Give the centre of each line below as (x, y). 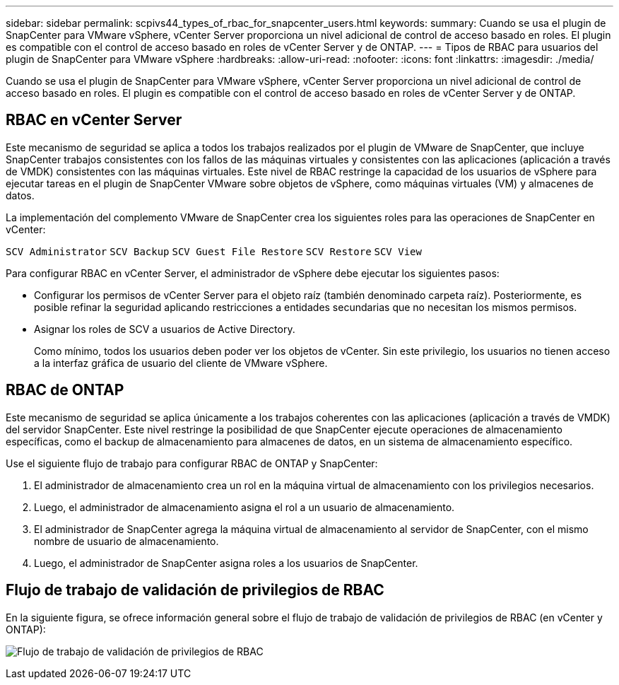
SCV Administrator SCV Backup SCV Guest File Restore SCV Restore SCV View (214, 251)
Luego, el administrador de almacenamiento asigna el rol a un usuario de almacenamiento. (244, 507)
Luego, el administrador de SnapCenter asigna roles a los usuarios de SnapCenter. (226, 563)
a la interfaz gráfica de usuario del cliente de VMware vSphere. (181, 363)
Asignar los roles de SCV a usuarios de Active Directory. (165, 329)
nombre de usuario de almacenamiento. (126, 541)
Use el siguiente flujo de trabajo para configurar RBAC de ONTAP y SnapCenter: (192, 463)
